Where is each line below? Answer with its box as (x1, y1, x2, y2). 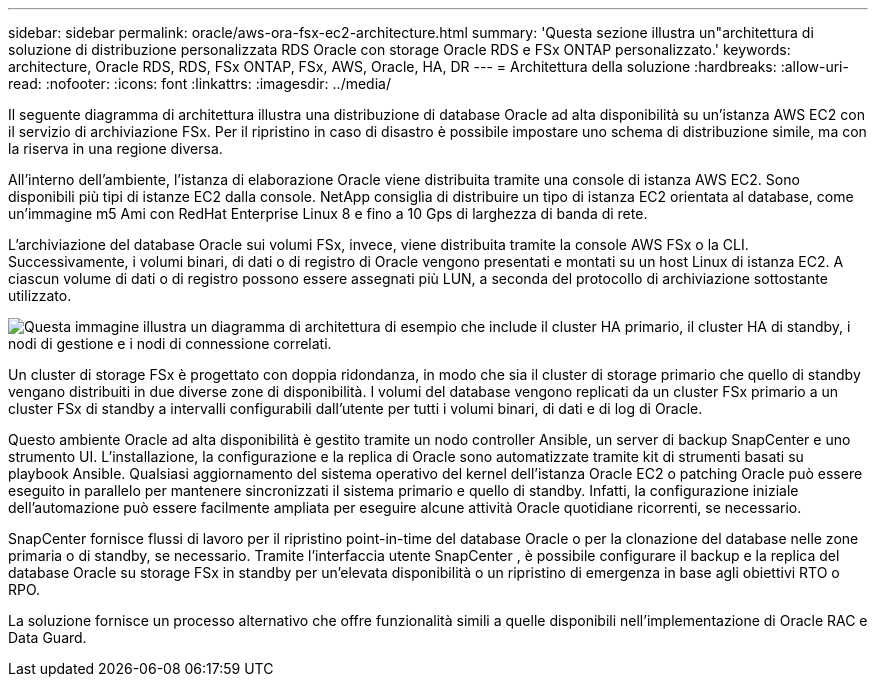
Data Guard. (8, 629, 87, 646)
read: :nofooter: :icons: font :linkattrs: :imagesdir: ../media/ (8, 75, 391, 92)
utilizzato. (8, 287, 72, 304)
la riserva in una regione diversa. (8, 140, 223, 157)
